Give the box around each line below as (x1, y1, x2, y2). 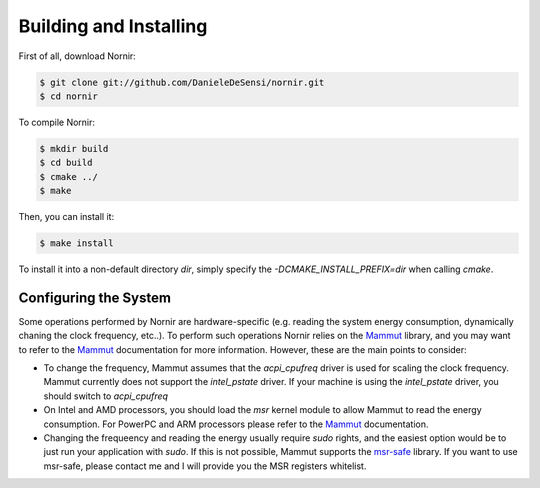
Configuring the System (18, 289, 172, 306)
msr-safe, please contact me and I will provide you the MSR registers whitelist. (43, 460, 367, 472)
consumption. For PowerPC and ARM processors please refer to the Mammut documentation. (43, 418, 429, 430)
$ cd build (39, 157, 93, 169)
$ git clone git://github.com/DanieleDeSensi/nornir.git (39, 76, 325, 88)
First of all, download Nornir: (18, 50, 137, 62)
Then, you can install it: (18, 211, 115, 223)
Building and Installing (18, 15, 208, 37)
